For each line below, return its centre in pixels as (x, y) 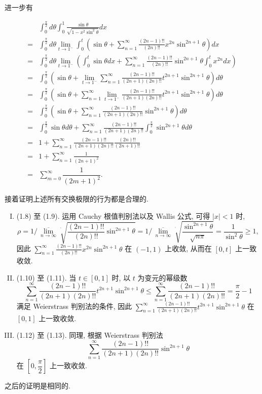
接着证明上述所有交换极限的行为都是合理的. (77, 199)
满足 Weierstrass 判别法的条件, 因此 (74, 306)
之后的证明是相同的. (38, 386)
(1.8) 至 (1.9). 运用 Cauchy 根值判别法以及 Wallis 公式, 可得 (113, 215)
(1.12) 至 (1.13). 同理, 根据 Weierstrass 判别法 (90, 335)
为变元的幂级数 (162, 277)
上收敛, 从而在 (188, 248)
